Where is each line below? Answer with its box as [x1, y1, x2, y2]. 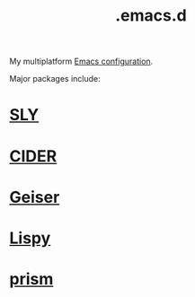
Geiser [9, 187, 60, 207]
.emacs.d [115, 5, 187, 26]
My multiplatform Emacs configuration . [9, 56, 154, 67]
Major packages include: [9, 74, 101, 84]
